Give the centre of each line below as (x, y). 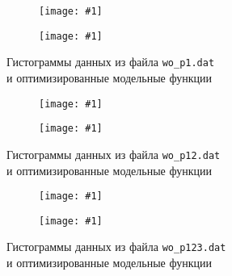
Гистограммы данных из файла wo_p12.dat (114, 154)
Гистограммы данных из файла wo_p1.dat (111, 62)
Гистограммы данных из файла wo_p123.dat (116, 247)
